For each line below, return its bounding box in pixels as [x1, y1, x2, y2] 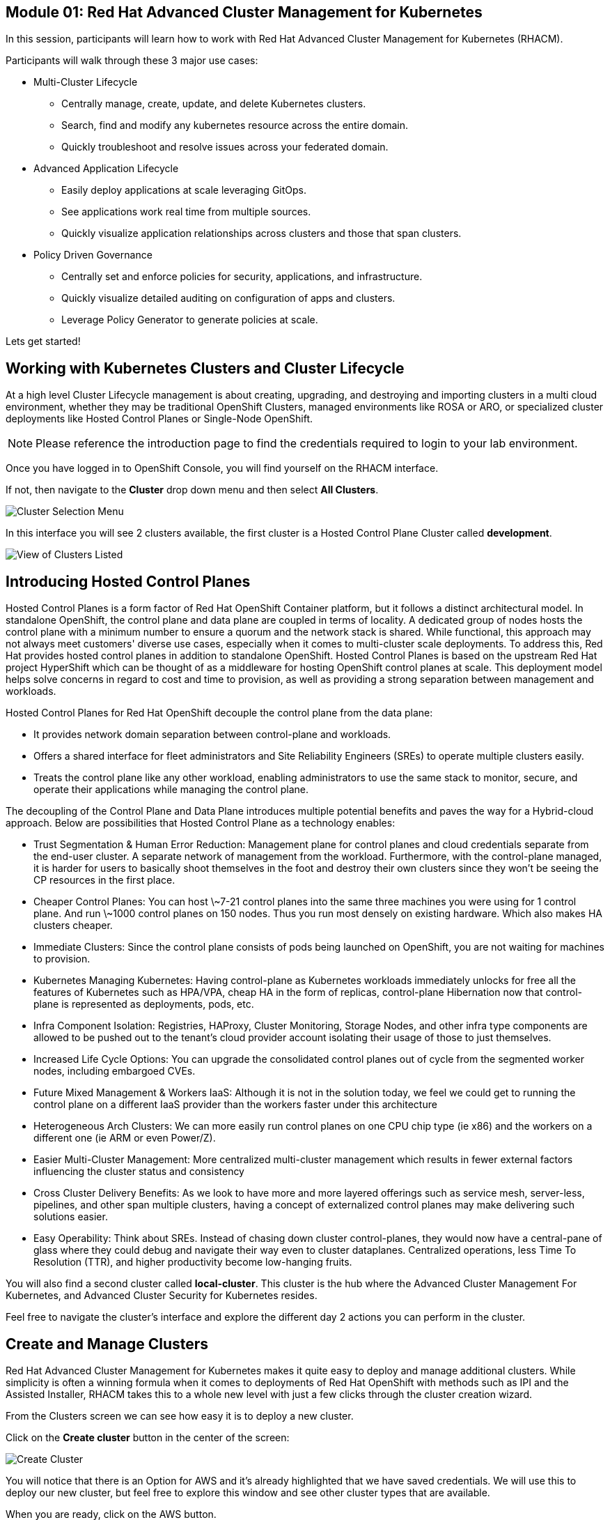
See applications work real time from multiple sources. [61, 206, 311, 218]
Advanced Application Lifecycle [33, 162, 179, 175]
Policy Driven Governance [33, 249, 152, 261]
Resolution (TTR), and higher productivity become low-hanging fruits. [33, 1256, 352, 1268]
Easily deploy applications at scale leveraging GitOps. [61, 184, 307, 197]
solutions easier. [33, 1211, 108, 1223]
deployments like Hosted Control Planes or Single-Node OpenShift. [6, 413, 313, 425]
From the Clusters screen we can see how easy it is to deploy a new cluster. [6, 1409, 354, 1422]
